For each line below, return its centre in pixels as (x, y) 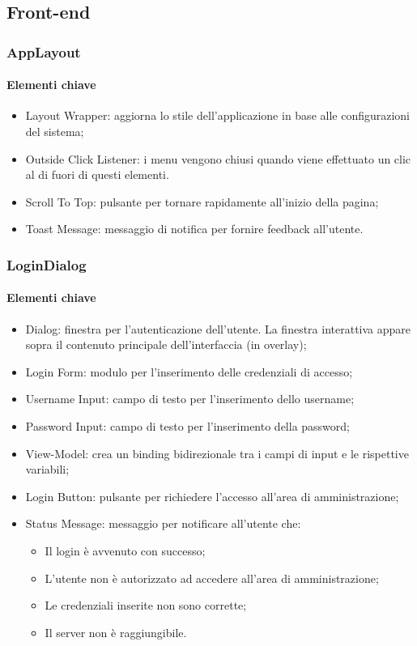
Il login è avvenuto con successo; (125, 550)
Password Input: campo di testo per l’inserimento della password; (187, 426)
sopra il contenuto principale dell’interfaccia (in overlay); (166, 344)
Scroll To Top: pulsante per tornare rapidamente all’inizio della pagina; (202, 201)
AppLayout (44, 51)
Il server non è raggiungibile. (116, 632)
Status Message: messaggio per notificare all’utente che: (163, 523)
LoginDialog (47, 264)
